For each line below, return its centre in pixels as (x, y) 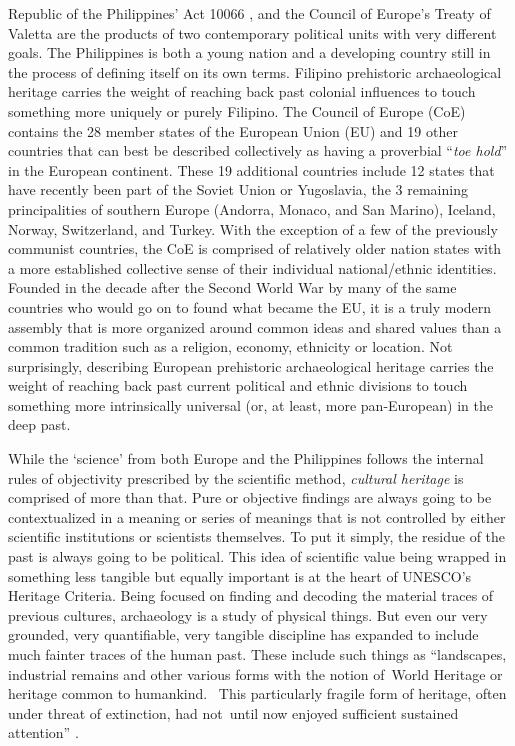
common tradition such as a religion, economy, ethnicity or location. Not (230, 346)
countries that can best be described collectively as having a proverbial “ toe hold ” (258, 150)
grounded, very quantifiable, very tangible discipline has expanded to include (243, 634)
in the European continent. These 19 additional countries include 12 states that (251, 169)
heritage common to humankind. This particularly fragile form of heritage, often (257, 693)
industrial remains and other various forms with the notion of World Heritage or (255, 673)
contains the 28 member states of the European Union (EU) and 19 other (233, 130)
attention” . (43, 732)
